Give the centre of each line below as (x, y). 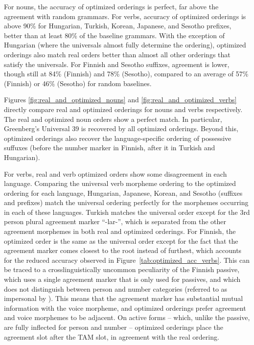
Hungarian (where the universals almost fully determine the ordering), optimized (125, 45)
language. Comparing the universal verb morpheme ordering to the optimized (120, 183)
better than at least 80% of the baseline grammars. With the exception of (115, 35)
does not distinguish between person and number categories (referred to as (116, 288)
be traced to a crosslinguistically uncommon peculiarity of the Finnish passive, (122, 269)
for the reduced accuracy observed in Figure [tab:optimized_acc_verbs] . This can (127, 260)
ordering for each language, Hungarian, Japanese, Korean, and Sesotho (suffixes (123, 193)
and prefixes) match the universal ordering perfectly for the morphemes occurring (126, 202)
